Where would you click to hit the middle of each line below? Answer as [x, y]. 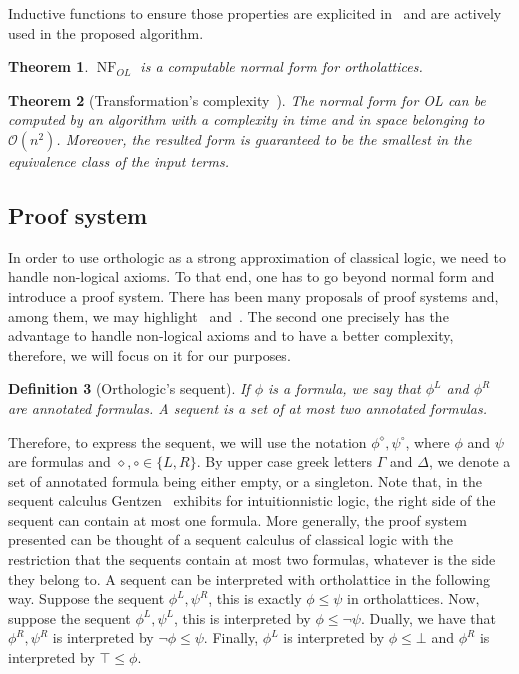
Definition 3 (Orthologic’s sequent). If [129, 388]
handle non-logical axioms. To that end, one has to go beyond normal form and [251, 276]
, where [427, 441]
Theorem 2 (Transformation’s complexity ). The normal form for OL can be [247, 99]
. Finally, [231, 637]
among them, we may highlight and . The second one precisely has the [228, 315]
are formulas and [59, 461]
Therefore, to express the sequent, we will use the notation [187, 441]
